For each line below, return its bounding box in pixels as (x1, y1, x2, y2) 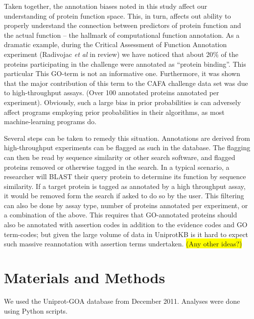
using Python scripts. (4, 305, 68, 316)
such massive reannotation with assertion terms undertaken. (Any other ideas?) (4, 239, 242, 249)
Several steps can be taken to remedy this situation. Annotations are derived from (4, 133, 251, 143)
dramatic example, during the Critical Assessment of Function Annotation (4, 39, 227, 50)
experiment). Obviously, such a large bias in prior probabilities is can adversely (4, 97, 241, 107)
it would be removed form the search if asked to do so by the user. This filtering (4, 190, 244, 201)
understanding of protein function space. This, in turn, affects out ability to (4, 10, 231, 21)
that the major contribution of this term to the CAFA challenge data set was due (4, 78, 248, 88)
